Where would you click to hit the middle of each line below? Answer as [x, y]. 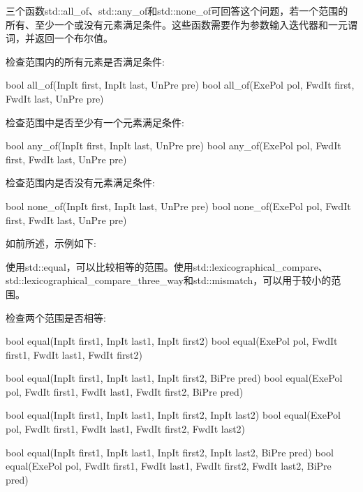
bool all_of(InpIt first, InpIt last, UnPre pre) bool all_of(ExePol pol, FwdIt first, [180, 85]
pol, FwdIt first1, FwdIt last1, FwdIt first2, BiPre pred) [125, 391]
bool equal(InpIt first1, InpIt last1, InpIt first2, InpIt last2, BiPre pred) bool [170, 452]
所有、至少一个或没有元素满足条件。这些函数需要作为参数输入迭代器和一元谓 [181, 24]
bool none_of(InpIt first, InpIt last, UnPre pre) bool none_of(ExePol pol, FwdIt [178, 206]
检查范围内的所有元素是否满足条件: [85, 61]
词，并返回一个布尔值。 [59, 38]
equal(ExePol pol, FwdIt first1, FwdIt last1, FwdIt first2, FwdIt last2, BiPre [169, 466]
